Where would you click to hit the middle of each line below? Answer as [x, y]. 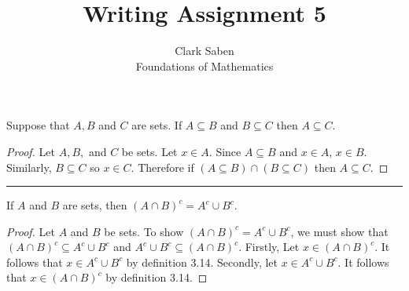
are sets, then [95, 205]
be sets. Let [149, 151]
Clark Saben [204, 51]
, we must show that [339, 231]
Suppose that [38, 125]
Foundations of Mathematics [204, 65]
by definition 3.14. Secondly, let [202, 262]
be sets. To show [144, 231]
